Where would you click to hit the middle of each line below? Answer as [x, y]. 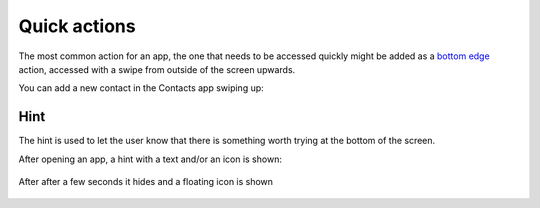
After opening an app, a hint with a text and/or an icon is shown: [150, 159]
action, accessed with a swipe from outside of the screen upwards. [157, 69]
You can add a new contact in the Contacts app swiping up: [141, 88]
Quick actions [77, 26]
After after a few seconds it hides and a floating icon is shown [146, 182]
